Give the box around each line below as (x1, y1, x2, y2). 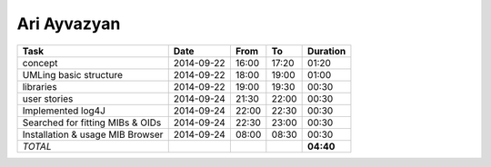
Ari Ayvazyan (16, 14, 121, 34)
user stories (22, 92, 74, 104)
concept (22, 56, 58, 69)
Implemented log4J (22, 104, 106, 117)
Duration (307, 44, 346, 57)
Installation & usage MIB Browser (22, 128, 164, 141)
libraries (22, 80, 58, 93)
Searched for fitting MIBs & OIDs (22, 116, 162, 129)
